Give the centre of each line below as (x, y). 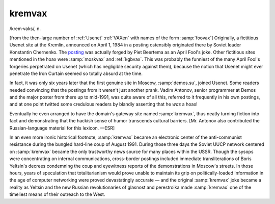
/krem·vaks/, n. (25, 29)
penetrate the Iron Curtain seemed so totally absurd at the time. (76, 73)
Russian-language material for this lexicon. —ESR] (62, 128)
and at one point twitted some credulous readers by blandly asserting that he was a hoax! (104, 104)
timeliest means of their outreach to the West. (57, 194)
